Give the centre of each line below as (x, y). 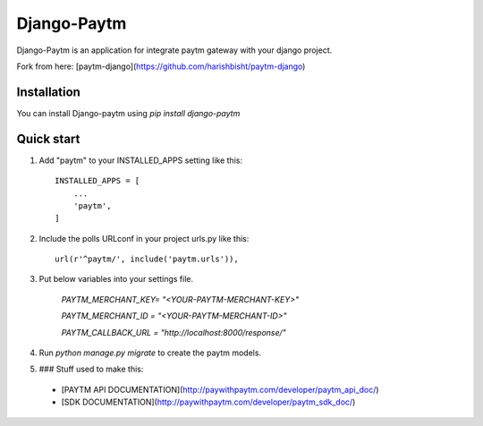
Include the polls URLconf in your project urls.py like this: (144, 238)
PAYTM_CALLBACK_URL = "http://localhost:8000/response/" (174, 332)
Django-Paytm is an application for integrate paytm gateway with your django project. (174, 50)
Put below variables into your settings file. (116, 279)
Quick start (48, 139)
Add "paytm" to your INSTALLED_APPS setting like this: (141, 160)
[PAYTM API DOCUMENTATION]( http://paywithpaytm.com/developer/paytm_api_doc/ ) (220, 389)
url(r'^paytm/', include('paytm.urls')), (147, 259)
